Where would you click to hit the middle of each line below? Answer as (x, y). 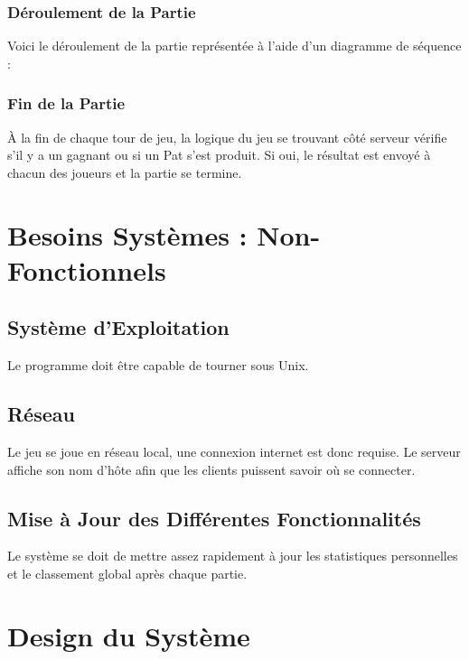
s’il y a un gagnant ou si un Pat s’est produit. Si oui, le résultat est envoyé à (219, 155)
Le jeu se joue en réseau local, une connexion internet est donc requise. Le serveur (234, 451)
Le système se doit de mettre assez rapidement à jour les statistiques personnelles (233, 556)
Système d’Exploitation (118, 327)
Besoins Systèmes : (127, 234)
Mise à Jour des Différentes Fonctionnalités (214, 518)
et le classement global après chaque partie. (127, 573)
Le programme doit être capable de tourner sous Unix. (158, 365)
